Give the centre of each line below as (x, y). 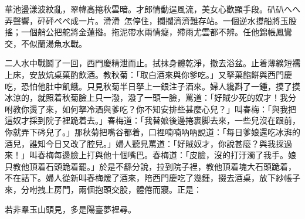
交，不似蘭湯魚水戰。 (46, 43)
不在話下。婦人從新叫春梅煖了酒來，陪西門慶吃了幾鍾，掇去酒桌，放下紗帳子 (152, 178)
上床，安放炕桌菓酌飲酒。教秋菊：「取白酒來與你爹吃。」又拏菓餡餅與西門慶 (148, 74)
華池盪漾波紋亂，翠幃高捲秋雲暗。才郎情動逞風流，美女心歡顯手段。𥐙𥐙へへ (152, 9)
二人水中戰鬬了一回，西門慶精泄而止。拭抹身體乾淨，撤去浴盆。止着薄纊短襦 (152, 63)
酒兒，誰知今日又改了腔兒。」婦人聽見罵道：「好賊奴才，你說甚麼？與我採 (144, 143)
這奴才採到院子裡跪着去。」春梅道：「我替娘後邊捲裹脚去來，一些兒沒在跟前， (152, 120)
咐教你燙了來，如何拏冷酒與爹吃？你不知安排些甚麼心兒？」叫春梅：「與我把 (150, 109)
